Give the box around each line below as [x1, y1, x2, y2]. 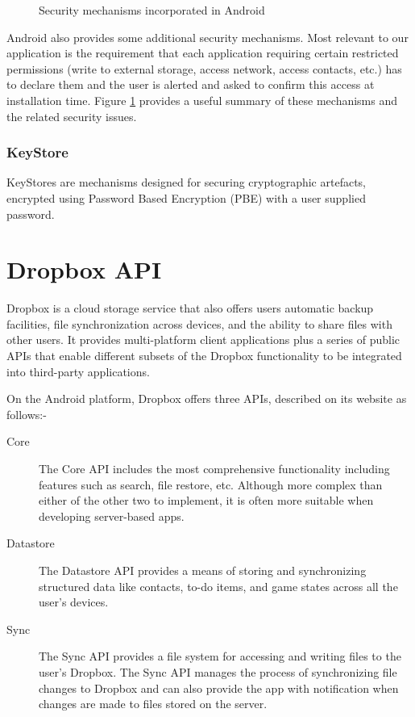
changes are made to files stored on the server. [39, 695, 268, 712]
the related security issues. [6, 107, 137, 124]
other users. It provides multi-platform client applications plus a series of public [6, 331, 400, 348]
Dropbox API [6, 253, 162, 286]
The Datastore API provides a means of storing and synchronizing [39, 562, 367, 578]
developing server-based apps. [39, 507, 185, 524]
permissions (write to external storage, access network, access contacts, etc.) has [6, 60, 402, 77]
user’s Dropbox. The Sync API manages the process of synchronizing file [39, 663, 397, 680]
